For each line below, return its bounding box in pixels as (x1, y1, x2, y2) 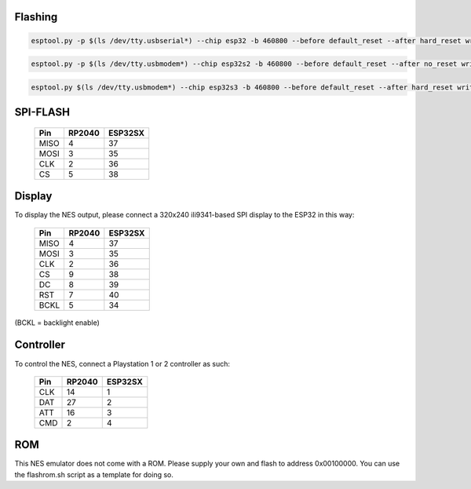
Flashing (14, 10, 58, 24)
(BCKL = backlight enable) (14, 318, 100, 327)
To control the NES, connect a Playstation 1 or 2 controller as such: (14, 359, 231, 368)
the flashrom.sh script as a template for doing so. (14, 469, 174, 479)
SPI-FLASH (14, 106, 71, 119)
